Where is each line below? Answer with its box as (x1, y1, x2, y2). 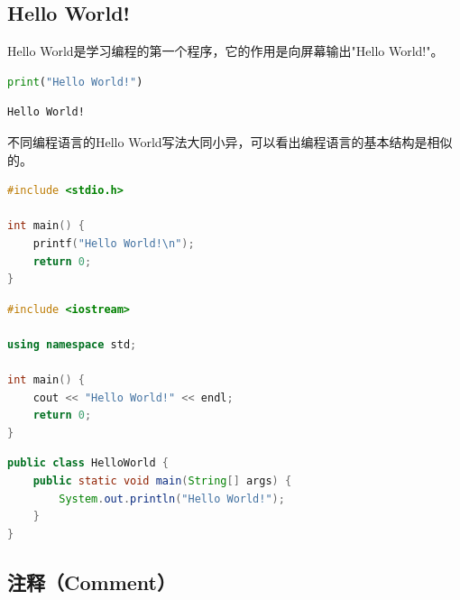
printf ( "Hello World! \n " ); (32, 236, 195, 250)
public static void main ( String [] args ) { (32, 475, 292, 488)
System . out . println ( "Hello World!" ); (59, 492, 285, 505)
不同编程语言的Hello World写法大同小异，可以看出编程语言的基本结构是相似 (7, 132, 453, 151)
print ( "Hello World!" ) (7, 75, 143, 88)
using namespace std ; (7, 337, 137, 351)
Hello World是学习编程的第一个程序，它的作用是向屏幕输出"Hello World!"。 (7, 42, 444, 60)
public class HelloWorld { (7, 457, 169, 470)
